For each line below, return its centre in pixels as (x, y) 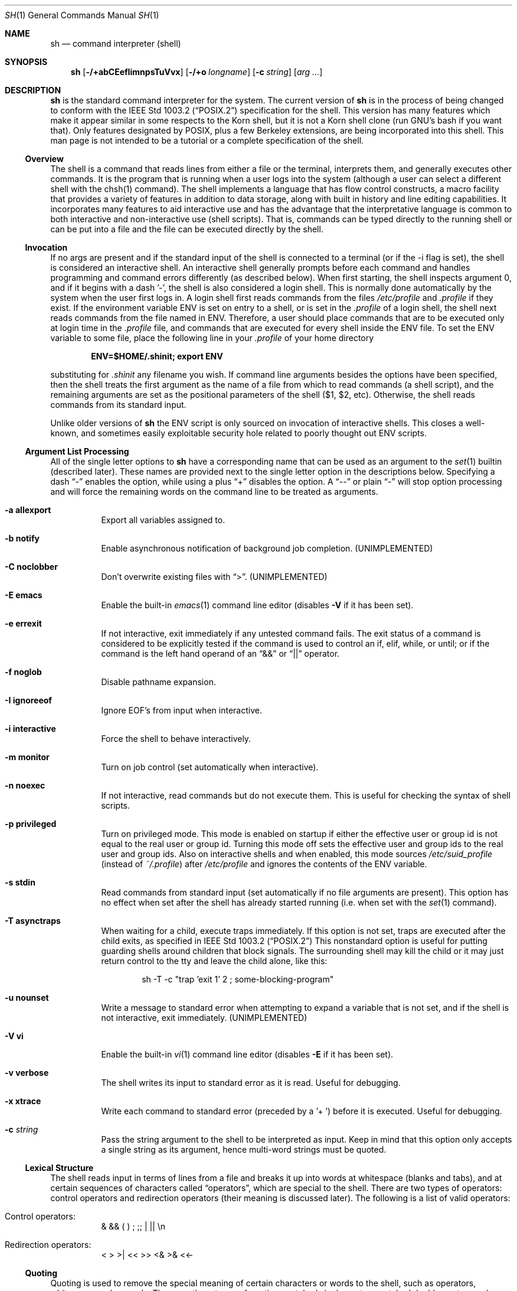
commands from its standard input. (118, 405)
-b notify (22, 538)
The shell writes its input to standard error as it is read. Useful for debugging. (251, 1083)
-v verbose (27, 1073)
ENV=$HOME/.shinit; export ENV (157, 356)
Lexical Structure (59, 1168)
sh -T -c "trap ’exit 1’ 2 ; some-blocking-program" (238, 979)
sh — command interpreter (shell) (116, 43)
